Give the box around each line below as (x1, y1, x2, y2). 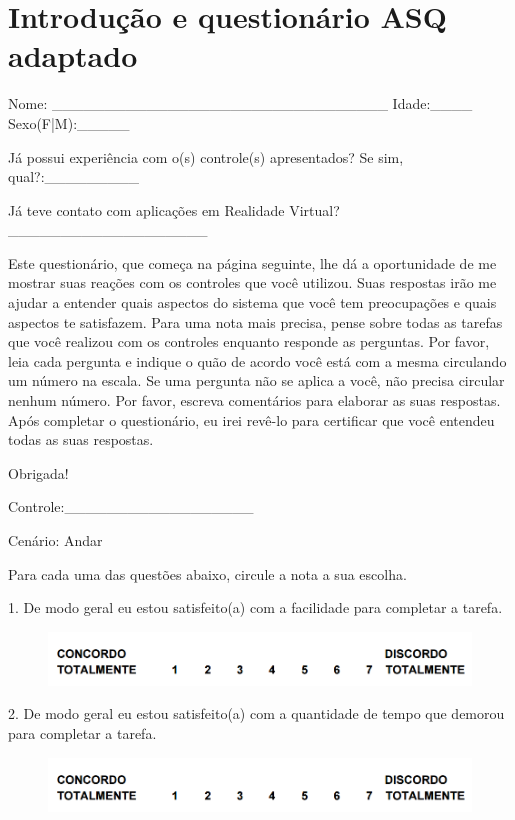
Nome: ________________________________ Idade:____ (8, 93, 473, 114)
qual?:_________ (8, 166, 140, 187)
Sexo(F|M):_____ (8, 112, 130, 133)
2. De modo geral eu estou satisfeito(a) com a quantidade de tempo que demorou (8, 703, 505, 724)
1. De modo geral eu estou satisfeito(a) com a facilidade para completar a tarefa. (8, 597, 503, 618)
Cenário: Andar (8, 530, 103, 550)
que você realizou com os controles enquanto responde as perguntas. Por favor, (8, 331, 490, 352)
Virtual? (289, 199, 340, 220)
